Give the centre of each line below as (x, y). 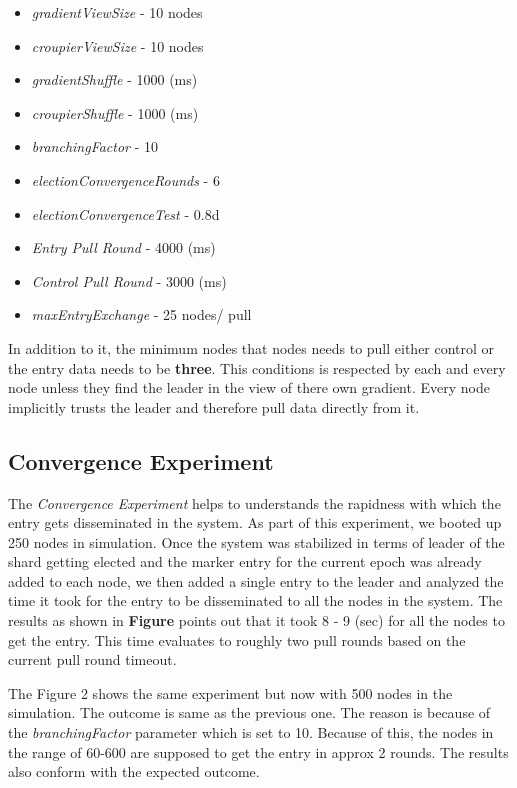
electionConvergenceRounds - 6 (125, 179)
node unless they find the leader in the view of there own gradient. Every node (249, 387)
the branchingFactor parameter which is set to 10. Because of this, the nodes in (251, 732)
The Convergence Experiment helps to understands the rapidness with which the (254, 502)
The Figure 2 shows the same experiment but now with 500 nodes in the (230, 692)
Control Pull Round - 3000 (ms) (129, 280)
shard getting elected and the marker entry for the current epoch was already (245, 561)
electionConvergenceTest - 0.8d (125, 213)
